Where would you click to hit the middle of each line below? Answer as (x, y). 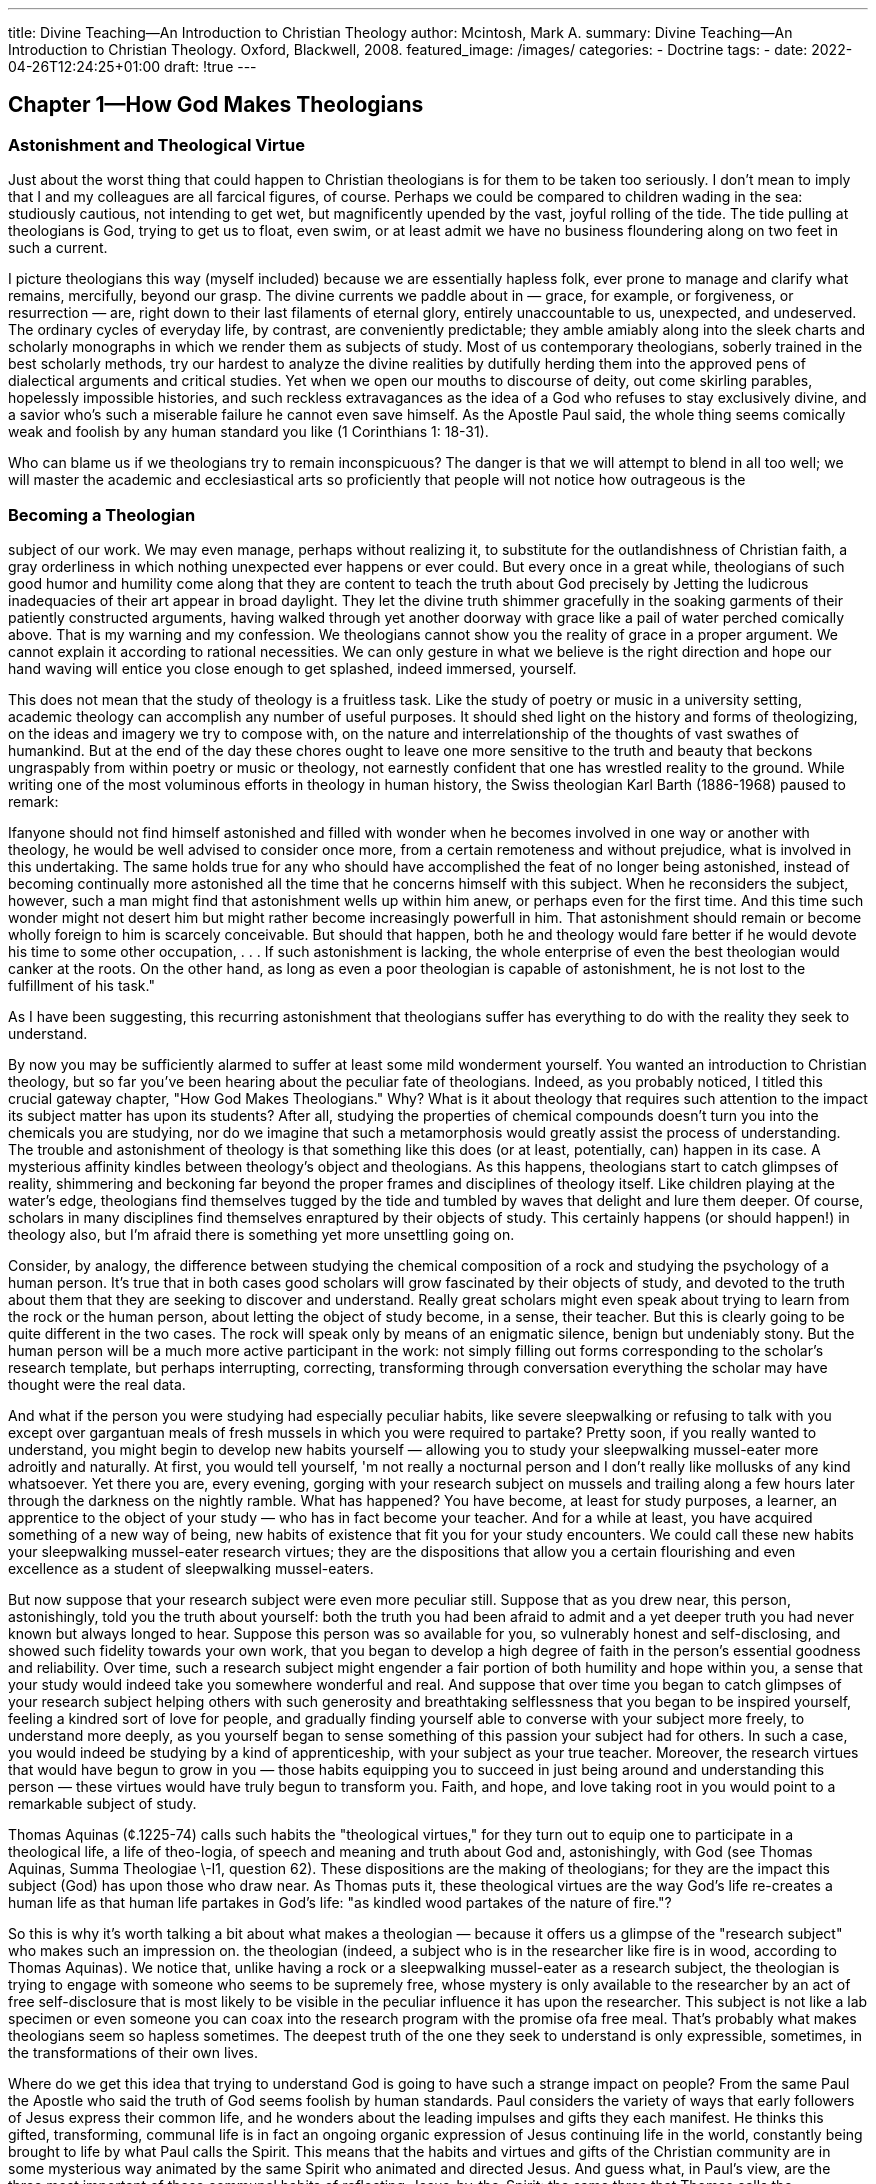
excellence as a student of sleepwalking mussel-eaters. (191, 1568)
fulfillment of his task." (81, 985)
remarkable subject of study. (102, 1803)
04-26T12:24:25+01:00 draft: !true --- (132, 66)
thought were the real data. (97, 1384)
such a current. (58, 248)
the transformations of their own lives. (133, 2052)
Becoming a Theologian (102, 514)
